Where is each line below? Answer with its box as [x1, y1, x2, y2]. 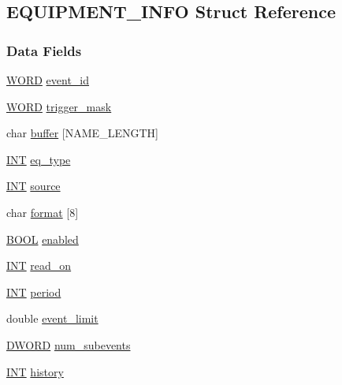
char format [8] [6, 204, 79, 220]
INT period [6, 283, 61, 300]
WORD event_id [6, 72, 90, 88]
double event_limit [6, 310, 99, 327]
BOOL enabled [6, 230, 79, 247]
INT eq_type [6, 151, 71, 167]
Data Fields [6, 40, 82, 60]
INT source [6, 178, 61, 194]
